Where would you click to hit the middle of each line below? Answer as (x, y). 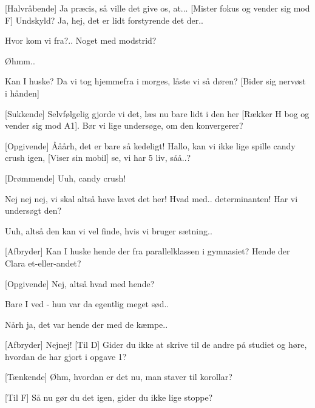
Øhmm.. (20, 60)
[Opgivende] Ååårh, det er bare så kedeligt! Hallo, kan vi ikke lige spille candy (150, 145)
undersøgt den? (33, 210)
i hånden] (22, 93)
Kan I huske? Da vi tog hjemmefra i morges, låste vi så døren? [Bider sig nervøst (155, 81)
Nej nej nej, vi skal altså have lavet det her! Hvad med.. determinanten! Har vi (151, 198)
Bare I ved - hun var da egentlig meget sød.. (87, 304)
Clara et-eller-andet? (43, 263)
